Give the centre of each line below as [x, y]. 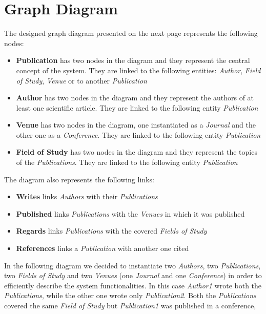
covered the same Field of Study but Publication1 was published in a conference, [130, 305]
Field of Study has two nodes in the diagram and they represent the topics [137, 152]
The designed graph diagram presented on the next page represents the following [131, 33]
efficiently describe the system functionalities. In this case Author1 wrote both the [133, 285]
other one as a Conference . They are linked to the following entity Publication [138, 134]
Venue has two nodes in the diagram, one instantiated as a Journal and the [136, 125]
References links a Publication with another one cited [103, 248]
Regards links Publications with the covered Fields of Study [111, 231]
